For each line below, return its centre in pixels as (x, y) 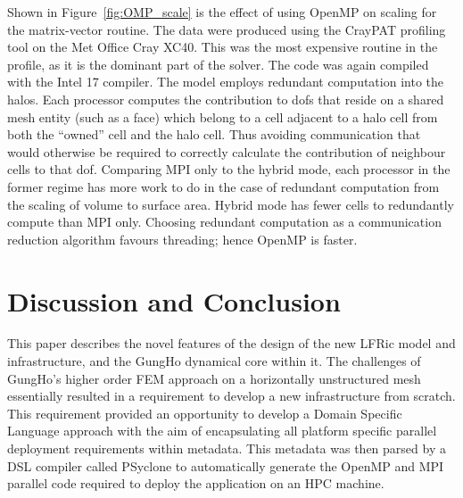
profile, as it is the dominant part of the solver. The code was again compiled (218, 64)
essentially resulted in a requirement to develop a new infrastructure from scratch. (231, 396)
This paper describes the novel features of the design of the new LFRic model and (231, 343)
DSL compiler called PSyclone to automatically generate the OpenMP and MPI (226, 465)
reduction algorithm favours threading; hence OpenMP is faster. (182, 239)
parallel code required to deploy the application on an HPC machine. (196, 483)
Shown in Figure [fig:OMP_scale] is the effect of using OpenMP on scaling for (222, 12)
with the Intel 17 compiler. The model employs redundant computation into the (225, 82)
